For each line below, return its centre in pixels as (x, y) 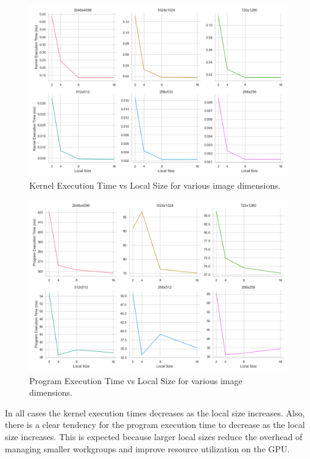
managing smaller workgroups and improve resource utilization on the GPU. (147, 448)
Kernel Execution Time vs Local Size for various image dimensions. (155, 185)
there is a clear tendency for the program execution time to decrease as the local (155, 425)
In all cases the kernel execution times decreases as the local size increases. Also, (155, 412)
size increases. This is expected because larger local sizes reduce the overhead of (154, 436)
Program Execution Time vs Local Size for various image (136, 380)
